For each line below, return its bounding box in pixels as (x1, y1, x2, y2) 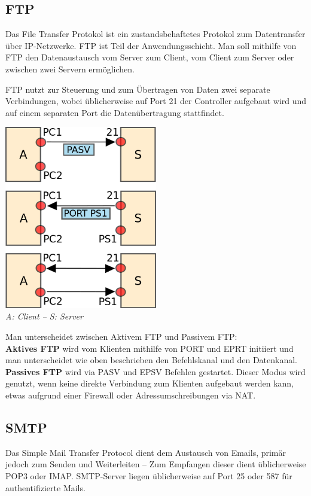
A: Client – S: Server (5, 310, 83, 322)
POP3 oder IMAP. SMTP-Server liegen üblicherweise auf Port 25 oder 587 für (5, 470, 292, 482)
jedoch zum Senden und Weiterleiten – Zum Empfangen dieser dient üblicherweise (5, 458, 306, 470)
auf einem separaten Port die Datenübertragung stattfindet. (5, 106, 224, 118)
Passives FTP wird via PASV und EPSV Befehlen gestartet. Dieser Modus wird (5, 365, 306, 378)
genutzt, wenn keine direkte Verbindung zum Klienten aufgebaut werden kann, (5, 377, 294, 390)
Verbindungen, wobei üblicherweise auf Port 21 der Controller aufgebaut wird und (5, 95, 307, 107)
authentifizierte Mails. (5, 481, 86, 494)
